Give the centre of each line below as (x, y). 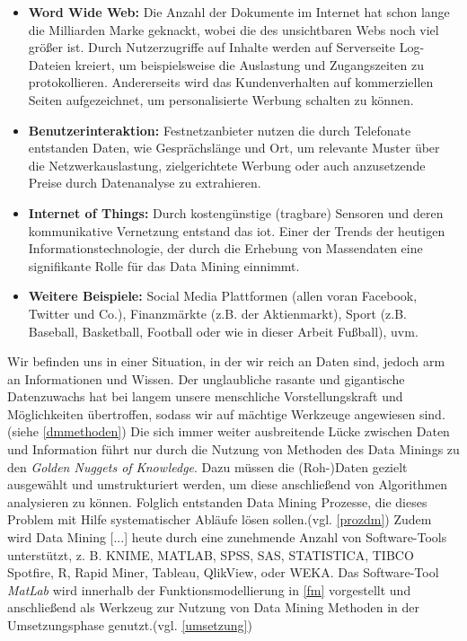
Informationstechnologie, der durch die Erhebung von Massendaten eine (225, 248)
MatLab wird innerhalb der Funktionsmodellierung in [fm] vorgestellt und (209, 589)
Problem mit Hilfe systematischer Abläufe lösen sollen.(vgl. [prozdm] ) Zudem (220, 519)
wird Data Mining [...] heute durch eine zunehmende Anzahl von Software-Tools (227, 537)
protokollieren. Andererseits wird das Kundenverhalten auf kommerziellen (231, 82)
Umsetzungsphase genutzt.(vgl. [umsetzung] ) (130, 625)
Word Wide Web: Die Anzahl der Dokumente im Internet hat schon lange (239, 12)
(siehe (23, 431)
